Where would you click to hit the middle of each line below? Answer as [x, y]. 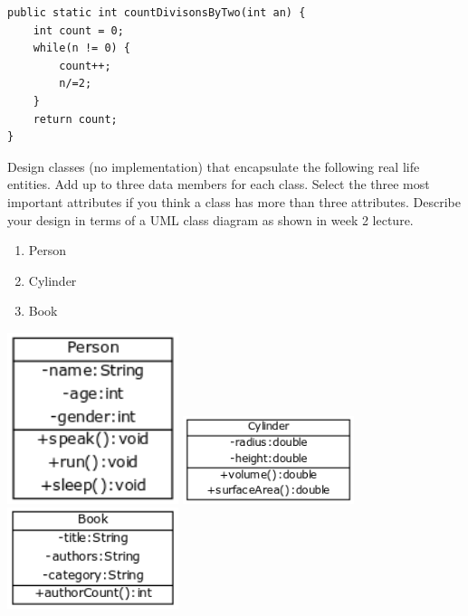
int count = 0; [78, 30]
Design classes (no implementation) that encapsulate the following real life [214, 166]
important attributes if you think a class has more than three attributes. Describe [234, 201]
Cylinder [53, 280]
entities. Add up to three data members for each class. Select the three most [219, 184]
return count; [75, 119]
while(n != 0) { [82, 48]
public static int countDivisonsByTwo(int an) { [157, 13]
